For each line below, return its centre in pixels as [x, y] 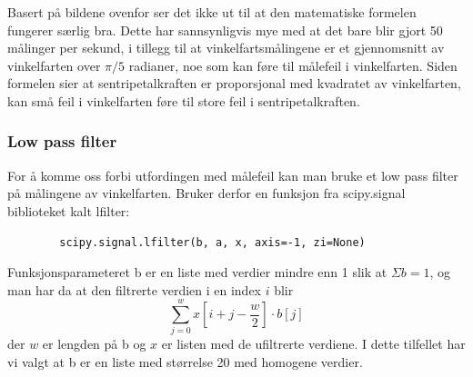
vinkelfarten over [54, 65]
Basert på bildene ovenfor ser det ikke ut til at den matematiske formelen [212, 12]
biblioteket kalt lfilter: [69, 210]
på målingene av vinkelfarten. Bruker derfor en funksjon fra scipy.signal [206, 193]
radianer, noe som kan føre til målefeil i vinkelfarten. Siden [293, 65]
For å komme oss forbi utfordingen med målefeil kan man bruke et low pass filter [233, 175]
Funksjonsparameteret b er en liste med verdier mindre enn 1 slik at [197, 272]
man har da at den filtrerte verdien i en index [135, 289]
